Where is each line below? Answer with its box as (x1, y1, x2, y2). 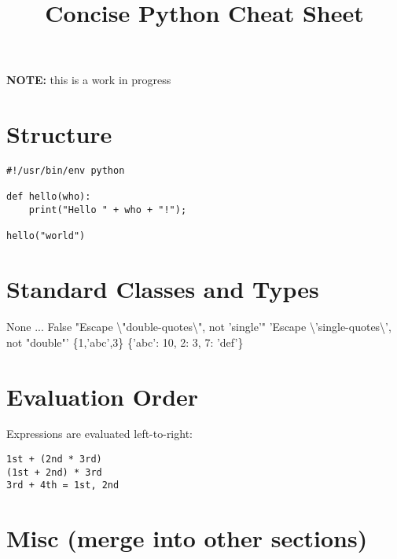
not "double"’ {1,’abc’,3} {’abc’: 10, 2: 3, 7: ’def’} (6, 333, 244, 350)
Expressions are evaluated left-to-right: (6, 425, 193, 442)
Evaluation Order (6, 380, 199, 412)
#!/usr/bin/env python (6, 165, 125, 177)
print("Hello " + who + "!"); (28, 204, 187, 216)
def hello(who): (6, 191, 91, 203)
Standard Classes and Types (6, 273, 319, 305)
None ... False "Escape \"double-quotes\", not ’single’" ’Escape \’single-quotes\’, (6, 318, 391, 335)
